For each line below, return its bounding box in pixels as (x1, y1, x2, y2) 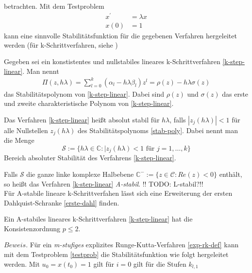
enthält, (219, 169, 242, 179)
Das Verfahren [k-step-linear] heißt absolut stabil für (4, 114, 160, 124)
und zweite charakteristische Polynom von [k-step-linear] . (4, 98, 174, 108)
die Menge (4, 135, 34, 145)
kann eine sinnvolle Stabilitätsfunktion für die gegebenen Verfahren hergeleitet (4, 30, 237, 40)
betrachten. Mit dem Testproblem (4, 1, 104, 11)
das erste (222, 88, 249, 99)
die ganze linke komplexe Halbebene (26, 169, 134, 179)
